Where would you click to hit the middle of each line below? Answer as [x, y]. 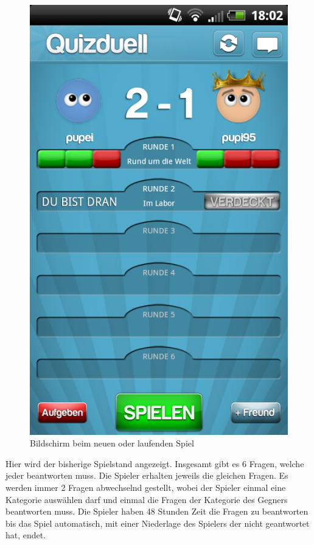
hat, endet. [26, 535]
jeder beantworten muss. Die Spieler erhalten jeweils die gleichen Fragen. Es [147, 475]
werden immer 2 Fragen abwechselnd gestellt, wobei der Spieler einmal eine [146, 488]
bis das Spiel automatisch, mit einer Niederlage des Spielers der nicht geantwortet [158, 523]
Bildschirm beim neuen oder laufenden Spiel [112, 443]
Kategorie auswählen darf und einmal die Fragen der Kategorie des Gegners [147, 499]
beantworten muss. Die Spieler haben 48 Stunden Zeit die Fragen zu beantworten [157, 511]
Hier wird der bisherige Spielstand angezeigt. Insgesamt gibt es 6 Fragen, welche [155, 463]
